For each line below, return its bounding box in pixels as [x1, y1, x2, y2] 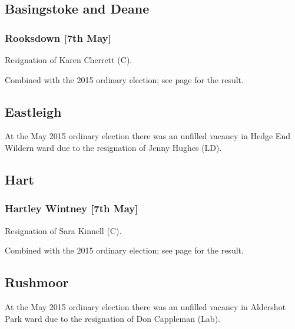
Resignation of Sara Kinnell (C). [5, 224, 122, 236]
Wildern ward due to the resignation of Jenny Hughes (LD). [5, 141, 222, 153]
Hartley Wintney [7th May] [5, 201, 138, 216]
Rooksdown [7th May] [5, 30, 111, 45]
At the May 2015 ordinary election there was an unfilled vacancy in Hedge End [5, 130, 290, 142]
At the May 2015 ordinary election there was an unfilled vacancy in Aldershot [5, 300, 286, 312]
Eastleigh [5, 102, 62, 120]
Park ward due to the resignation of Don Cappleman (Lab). [5, 312, 220, 324]
